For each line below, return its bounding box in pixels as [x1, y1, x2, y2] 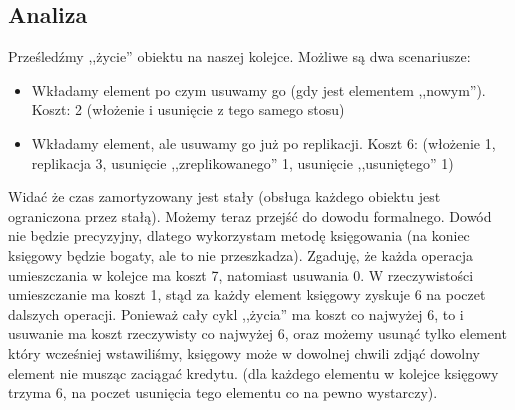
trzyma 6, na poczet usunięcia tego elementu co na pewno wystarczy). [8, 382, 438, 403]
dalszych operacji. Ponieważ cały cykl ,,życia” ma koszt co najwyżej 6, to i [8, 303, 464, 324]
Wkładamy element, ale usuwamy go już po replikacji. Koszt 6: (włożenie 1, [31, 132, 496, 153]
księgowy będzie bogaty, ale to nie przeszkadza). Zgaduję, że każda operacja [8, 244, 473, 265]
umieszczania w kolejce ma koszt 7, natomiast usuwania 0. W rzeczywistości [8, 264, 474, 285]
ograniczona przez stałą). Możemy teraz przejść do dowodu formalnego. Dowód [8, 205, 492, 226]
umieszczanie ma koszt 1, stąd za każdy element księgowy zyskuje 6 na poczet [8, 284, 486, 305]
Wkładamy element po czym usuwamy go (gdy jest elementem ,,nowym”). [31, 79, 486, 100]
